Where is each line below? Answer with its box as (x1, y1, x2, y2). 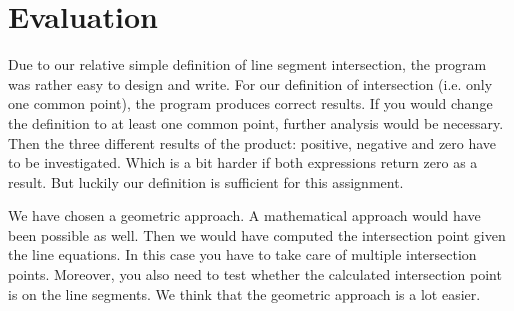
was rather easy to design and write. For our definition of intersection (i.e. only (8, 73, 493, 94)
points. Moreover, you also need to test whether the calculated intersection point (8, 264, 502, 285)
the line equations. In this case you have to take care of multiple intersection (8, 244, 477, 265)
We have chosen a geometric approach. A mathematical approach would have (8, 205, 481, 226)
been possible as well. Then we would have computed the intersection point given (8, 224, 506, 245)
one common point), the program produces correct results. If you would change (8, 93, 493, 114)
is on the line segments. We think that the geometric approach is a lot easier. (8, 283, 481, 304)
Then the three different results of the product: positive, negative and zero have (8, 132, 497, 153)
